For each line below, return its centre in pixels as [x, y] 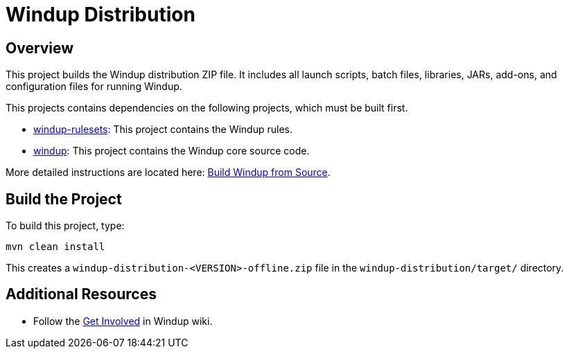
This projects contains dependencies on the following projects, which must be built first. [207, 108]
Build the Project [64, 199]
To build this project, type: [65, 226]
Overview [40, 48]
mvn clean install [55, 247]
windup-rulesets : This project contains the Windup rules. [163, 130]
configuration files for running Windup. [94, 87]
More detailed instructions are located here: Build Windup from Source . [168, 172]
